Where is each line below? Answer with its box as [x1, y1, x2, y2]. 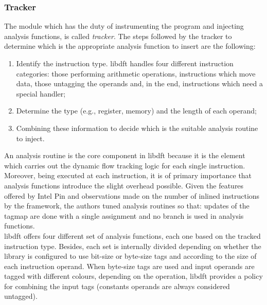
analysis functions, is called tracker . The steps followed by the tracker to [4, 30, 232, 41]
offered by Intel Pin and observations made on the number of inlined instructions [4, 190, 260, 201]
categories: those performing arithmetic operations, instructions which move [16, 68, 256, 79]
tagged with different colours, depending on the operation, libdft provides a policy [4, 271, 263, 281]
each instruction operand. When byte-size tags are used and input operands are [4, 260, 255, 271]
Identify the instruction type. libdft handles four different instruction [16, 58, 234, 68]
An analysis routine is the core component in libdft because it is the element [4, 150, 245, 161]
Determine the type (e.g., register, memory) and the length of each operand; [16, 105, 257, 116]
